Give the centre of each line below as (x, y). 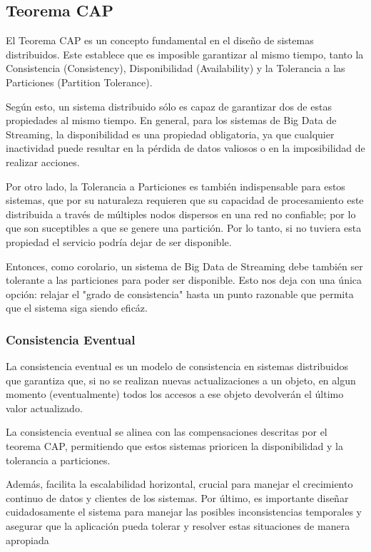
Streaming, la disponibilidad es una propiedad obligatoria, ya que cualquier (170, 134)
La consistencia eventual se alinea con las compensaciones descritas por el (167, 432)
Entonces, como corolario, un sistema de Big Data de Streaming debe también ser (184, 266)
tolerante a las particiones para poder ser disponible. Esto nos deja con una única (184, 280)
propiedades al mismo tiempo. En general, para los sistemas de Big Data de (171, 120)
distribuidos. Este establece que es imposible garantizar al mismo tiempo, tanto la (185, 54)
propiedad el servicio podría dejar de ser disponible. (119, 241)
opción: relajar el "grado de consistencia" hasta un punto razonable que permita (180, 293)
